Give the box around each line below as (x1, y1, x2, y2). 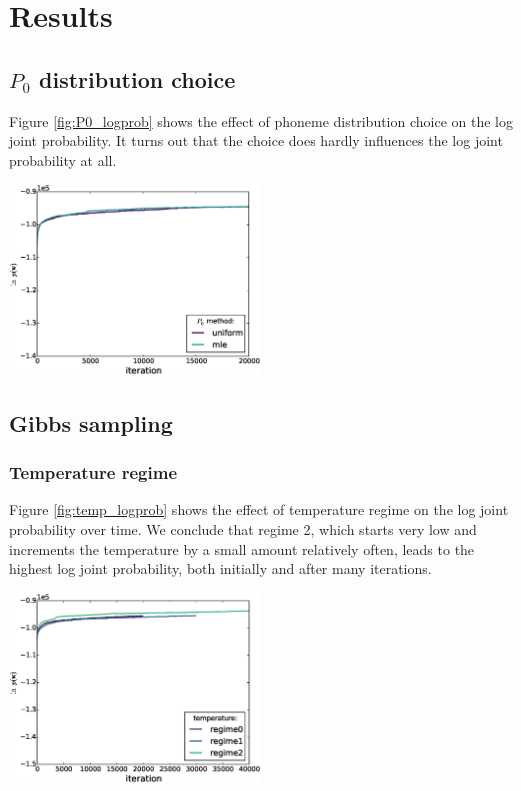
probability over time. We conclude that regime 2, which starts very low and (9, 519, 477, 540)
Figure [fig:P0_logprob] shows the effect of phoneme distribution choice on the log (9, 110, 513, 131)
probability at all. (9, 149, 117, 170)
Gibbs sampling (9, 407, 173, 438)
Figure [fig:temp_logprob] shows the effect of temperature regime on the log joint (9, 499, 509, 520)
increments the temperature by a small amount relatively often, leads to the (9, 538, 475, 559)
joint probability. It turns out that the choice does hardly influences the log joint (9, 130, 503, 151)
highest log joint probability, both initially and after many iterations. (9, 558, 432, 579)
